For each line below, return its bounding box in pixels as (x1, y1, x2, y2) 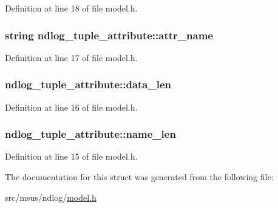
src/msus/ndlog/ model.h (5, 190, 97, 203)
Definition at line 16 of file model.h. (5, 100, 138, 113)
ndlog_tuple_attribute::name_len (5, 126, 176, 141)
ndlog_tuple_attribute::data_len (5, 77, 172, 92)
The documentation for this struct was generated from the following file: (5, 171, 274, 183)
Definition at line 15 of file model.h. (5, 150, 138, 163)
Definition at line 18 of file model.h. (5, 2, 138, 14)
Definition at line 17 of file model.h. (5, 51, 138, 63)
